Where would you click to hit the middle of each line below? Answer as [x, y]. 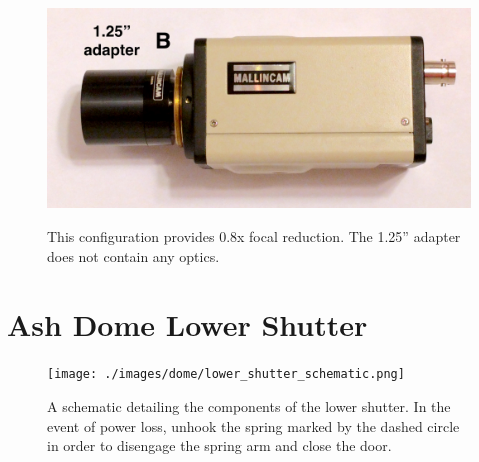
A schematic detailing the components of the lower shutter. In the [249, 405]
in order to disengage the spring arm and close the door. [219, 445]
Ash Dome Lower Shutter [187, 324]
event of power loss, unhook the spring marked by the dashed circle [253, 425]
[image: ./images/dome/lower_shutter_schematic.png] [226, 374]
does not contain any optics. [133, 255]
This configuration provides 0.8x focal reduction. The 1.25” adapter [254, 236]
